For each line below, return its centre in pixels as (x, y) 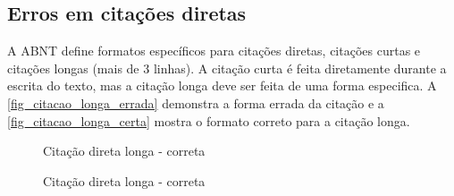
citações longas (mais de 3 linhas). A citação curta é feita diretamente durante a (227, 68)
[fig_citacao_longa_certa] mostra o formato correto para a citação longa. (209, 120)
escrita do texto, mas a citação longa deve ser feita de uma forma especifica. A (222, 85)
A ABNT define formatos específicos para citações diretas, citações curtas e (214, 51)
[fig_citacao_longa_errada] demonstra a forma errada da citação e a (196, 102)
